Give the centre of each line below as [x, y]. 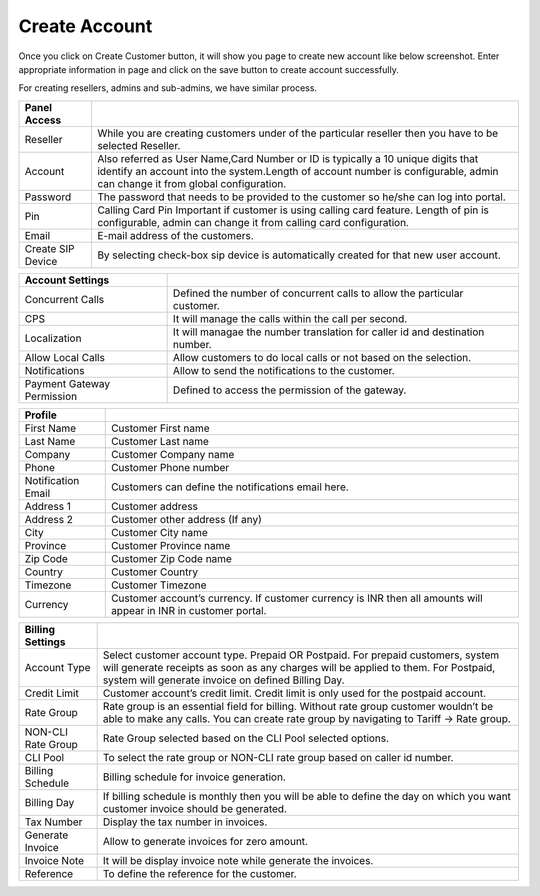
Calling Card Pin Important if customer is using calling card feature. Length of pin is [293, 210]
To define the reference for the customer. [199, 873]
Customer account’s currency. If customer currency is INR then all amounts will [297, 598]
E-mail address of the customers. [175, 235]
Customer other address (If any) [186, 519]
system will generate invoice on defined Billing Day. [223, 680]
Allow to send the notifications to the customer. [283, 370]
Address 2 [49, 519]
